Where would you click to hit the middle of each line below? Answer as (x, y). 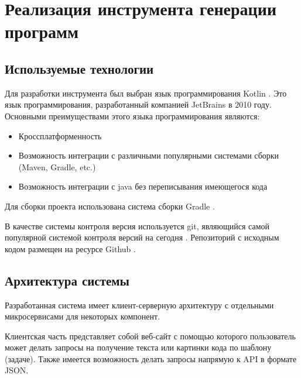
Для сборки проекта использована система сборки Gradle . (110, 206)
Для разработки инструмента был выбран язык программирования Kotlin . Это (146, 93)
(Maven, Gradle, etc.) (57, 166)
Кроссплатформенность (60, 135)
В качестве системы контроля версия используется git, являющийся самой (137, 226)
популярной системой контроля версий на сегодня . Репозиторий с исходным (142, 237)
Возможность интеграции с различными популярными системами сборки (149, 155)
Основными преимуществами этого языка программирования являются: (132, 116)
